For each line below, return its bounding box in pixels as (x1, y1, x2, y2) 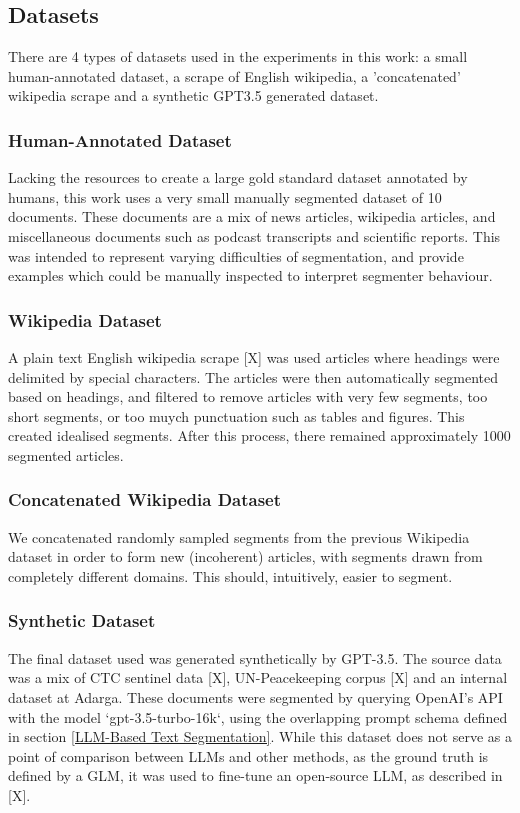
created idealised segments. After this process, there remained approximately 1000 (8, 425, 511, 446)
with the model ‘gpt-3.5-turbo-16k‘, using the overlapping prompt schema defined (8, 706, 508, 727)
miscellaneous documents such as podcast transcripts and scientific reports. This (8, 225, 501, 246)
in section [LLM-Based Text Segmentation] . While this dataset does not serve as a (8, 726, 512, 747)
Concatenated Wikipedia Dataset (8, 487, 282, 512)
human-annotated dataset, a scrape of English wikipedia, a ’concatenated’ (8, 65, 461, 86)
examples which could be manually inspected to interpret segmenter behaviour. (8, 265, 493, 286)
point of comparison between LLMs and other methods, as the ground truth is (8, 745, 489, 766)
